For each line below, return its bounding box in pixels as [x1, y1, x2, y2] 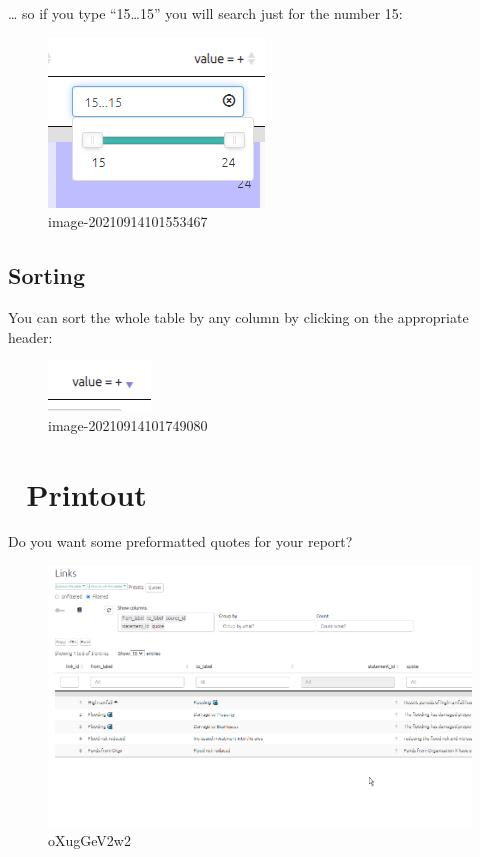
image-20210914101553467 [48, 211, 208, 232]
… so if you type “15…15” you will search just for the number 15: [8, 3, 403, 23]
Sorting [8, 260, 86, 291]
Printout [26, 473, 147, 514]
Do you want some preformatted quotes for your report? [8, 531, 353, 552]
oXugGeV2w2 [48, 830, 131, 851]
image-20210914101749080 [48, 414, 208, 435]
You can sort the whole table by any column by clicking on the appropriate [8, 306, 469, 327]
